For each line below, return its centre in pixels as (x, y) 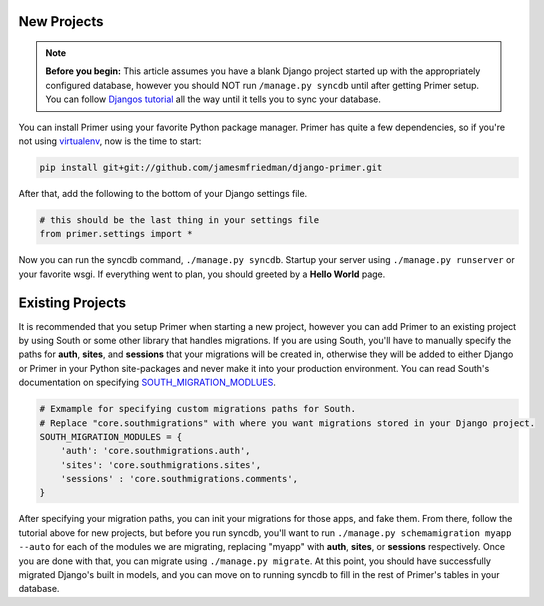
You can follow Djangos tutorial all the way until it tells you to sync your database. (213, 99)
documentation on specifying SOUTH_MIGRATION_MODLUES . (147, 382)
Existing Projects (72, 302)
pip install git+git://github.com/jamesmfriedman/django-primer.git (211, 167)
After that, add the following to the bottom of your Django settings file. (163, 193)
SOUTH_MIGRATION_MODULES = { (111, 436)
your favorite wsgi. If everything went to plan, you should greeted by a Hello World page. (202, 274)
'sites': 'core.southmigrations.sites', (161, 464)
